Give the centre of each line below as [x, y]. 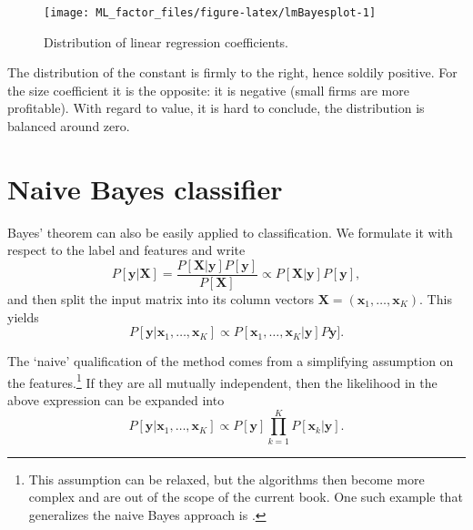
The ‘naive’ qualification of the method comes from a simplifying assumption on [231, 361]
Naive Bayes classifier [145, 188]
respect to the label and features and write [126, 250]
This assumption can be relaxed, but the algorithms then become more [226, 479]
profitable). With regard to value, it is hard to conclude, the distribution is [216, 108]
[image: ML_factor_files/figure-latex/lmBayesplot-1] [210, 13]
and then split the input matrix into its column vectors [161, 299]
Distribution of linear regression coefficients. [166, 41]
